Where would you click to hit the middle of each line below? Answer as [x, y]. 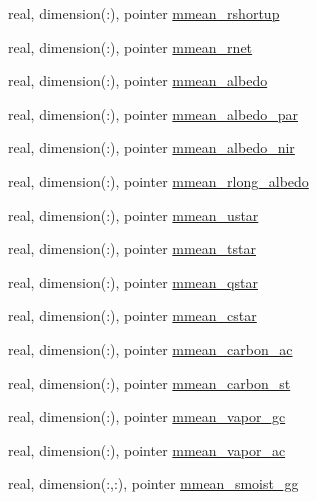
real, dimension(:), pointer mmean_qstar [133, 281]
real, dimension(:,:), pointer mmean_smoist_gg [153, 483]
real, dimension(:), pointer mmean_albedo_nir [151, 147]
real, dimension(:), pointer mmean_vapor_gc [147, 416]
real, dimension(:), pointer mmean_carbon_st [149, 382]
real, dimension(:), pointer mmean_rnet [130, 46]
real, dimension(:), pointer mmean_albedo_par [153, 113]
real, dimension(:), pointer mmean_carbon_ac [150, 348]
